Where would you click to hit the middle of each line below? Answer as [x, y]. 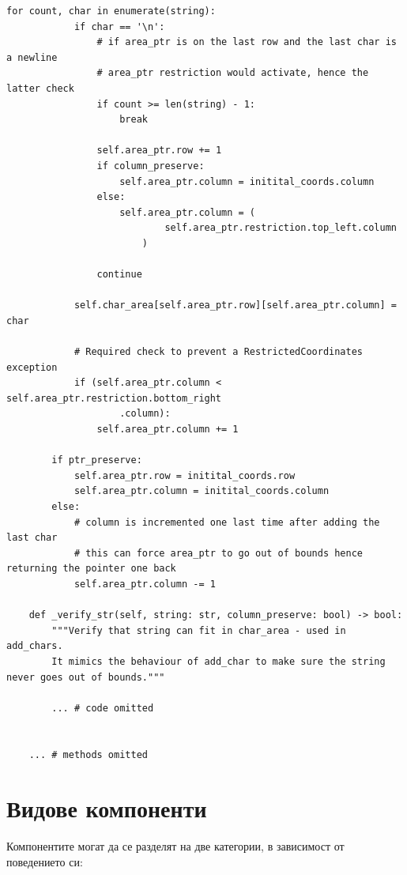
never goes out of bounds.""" [86, 677]
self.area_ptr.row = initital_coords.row [185, 475]
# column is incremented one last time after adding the [227, 522]
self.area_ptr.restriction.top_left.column [281, 228]
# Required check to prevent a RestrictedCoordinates [219, 352]
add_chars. [35, 646]
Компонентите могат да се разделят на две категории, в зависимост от [175, 846]
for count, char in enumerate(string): [111, 11]
